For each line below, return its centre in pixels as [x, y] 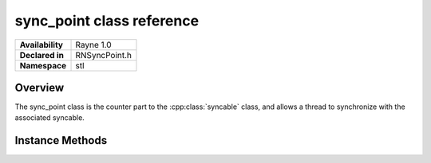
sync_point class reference [107, 21]
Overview [40, 87]
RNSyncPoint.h [103, 55]
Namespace [43, 65]
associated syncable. [50, 118]
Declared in [42, 55]
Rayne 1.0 [93, 45]
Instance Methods [61, 140]
